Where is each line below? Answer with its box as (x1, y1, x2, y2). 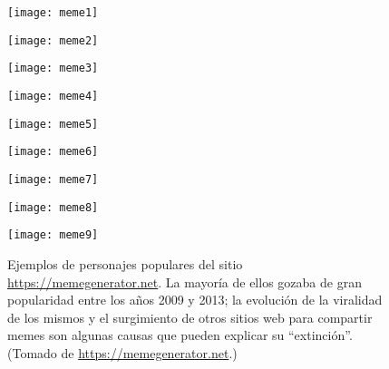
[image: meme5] (7, 117, 99, 131)
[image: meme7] (7, 172, 99, 186)
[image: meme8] (7, 200, 99, 214)
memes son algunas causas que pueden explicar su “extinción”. (7, 325, 353, 345)
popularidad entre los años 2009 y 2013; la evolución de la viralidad (7, 290, 383, 309)
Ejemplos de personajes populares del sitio (7, 254, 243, 273)
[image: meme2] (7, 34, 99, 47)
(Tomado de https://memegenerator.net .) (7, 343, 238, 362)
